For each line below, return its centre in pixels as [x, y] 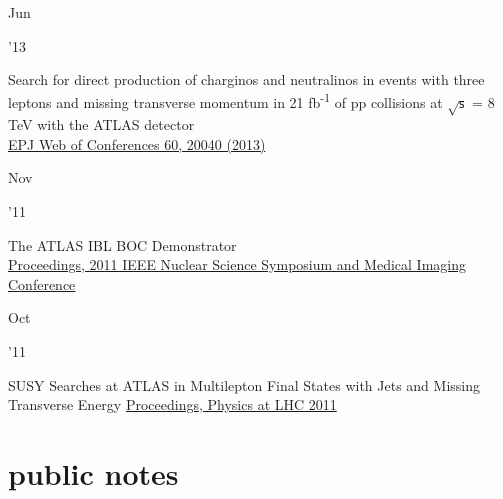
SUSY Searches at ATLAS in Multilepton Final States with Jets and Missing [244, 384]
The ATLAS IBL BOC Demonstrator [122, 244]
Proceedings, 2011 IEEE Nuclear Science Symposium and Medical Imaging [237, 264]
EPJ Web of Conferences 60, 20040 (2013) [137, 143]
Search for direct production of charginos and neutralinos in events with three [246, 79]
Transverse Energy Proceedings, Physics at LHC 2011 [172, 404]
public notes [93, 472]
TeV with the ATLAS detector [101, 124]
